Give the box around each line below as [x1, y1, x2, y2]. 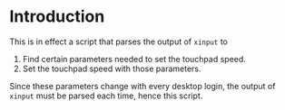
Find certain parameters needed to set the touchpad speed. [22, 53, 247, 64]
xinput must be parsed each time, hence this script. [9, 90, 203, 101]
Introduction [9, 6, 105, 27]
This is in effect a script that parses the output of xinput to [9, 36, 229, 47]
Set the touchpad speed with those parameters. [22, 63, 201, 74]
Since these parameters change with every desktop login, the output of [9, 80, 276, 91]
